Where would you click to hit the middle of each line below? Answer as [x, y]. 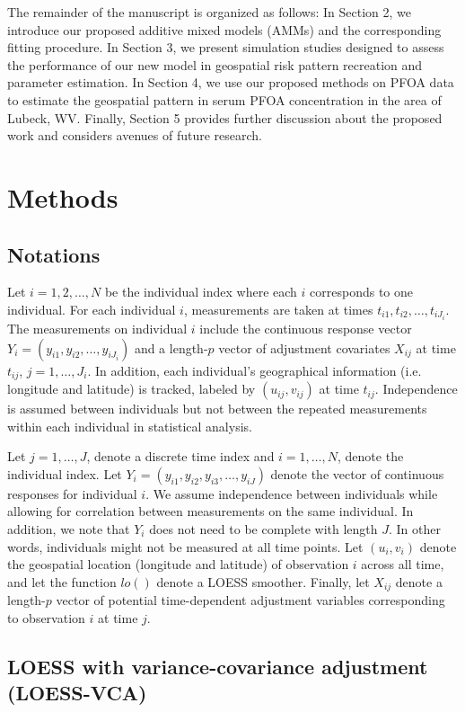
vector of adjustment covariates [304, 347]
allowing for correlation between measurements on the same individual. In [211, 511]
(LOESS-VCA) [77, 693]
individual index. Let [65, 473]
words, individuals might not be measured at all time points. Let [185, 546]
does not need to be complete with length [263, 529]
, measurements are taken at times [278, 309]
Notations [54, 254]
